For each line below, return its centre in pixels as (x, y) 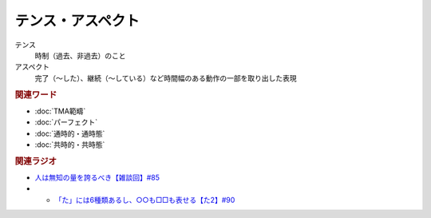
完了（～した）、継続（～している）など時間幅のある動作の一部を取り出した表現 (166, 78)
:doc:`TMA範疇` (60, 111)
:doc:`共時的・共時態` (70, 145)
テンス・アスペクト (77, 21)
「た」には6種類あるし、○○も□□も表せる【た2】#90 (145, 200)
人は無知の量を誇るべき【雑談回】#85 (97, 177)
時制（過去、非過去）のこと (80, 55)
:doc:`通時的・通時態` (70, 133)
